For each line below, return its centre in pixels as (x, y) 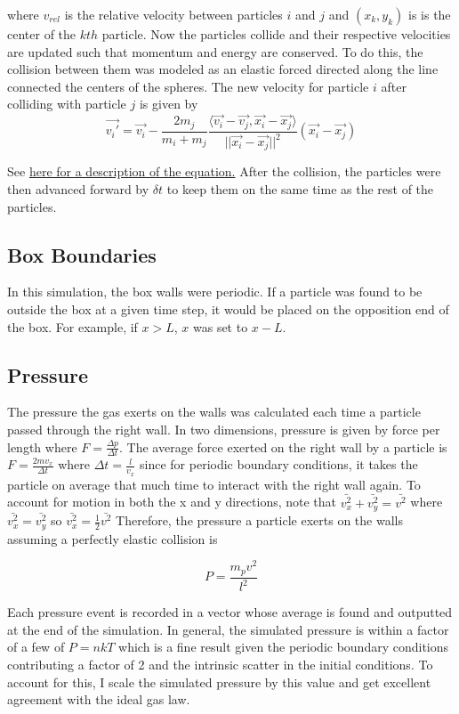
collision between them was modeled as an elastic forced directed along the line (223, 69)
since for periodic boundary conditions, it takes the (279, 464)
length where (42, 446)
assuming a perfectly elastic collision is (113, 538)
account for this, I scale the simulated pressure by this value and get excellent (219, 682)
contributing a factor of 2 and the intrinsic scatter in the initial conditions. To (220, 665)
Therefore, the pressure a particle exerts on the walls (259, 520)
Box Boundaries (82, 254)
